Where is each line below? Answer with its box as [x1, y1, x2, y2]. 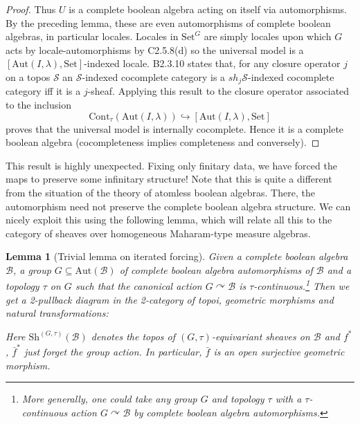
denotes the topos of [91, 329, 176, 343]
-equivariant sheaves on [211, 329, 310, 343]
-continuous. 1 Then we [253, 277, 350, 293]
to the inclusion [6, 98, 71, 112]
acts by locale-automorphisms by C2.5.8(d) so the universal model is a [6, 42, 304, 57]
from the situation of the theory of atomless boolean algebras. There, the [6, 185, 315, 199]
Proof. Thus [6, 2, 56, 16]
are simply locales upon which [204, 29, 332, 44]
